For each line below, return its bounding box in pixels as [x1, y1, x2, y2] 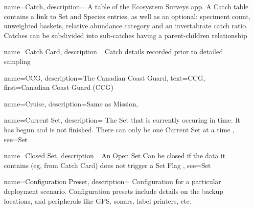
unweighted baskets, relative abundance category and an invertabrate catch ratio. [4, 21, 248, 31]
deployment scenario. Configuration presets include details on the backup [4, 186, 224, 196]
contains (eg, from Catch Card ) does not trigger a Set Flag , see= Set [4, 160, 211, 170]
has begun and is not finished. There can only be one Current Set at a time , [4, 124, 234, 134]
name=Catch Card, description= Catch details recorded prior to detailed [4, 46, 223, 57]
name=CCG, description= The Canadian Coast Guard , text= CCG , [4, 72, 205, 83]
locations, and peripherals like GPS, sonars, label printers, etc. [4, 195, 191, 206]
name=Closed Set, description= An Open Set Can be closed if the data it [4, 150, 226, 161]
